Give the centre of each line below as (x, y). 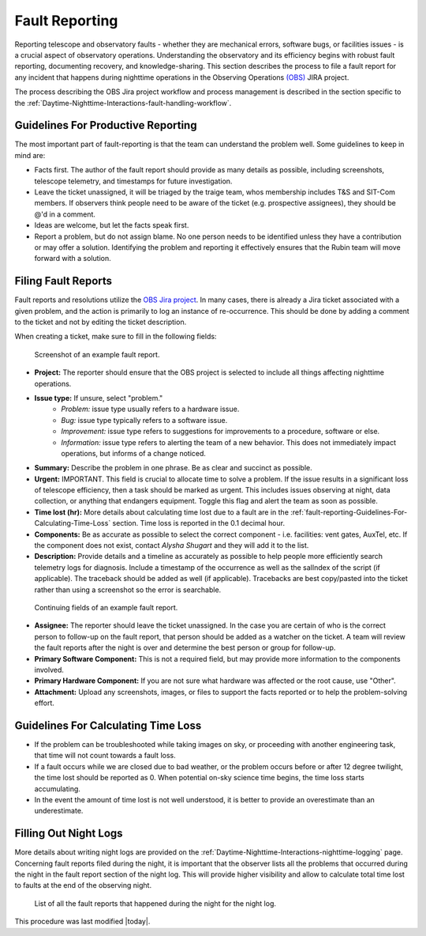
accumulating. (57, 789)
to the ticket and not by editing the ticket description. (101, 322)
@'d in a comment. (65, 214)
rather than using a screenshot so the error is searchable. (128, 590)
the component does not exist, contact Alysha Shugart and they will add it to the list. (172, 545)
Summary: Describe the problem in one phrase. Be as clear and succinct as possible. (173, 468)
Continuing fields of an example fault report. (106, 607)
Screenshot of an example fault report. (97, 354)
